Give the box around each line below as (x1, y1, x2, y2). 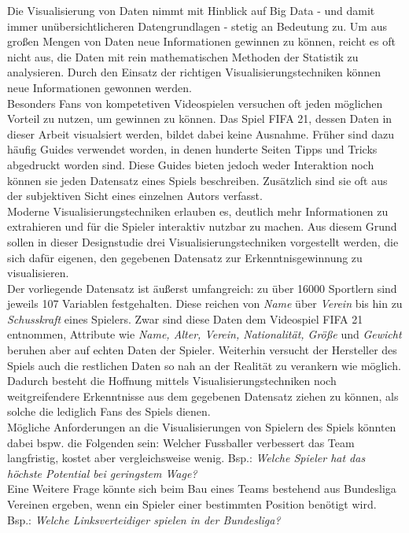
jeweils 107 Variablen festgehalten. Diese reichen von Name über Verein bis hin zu (7, 295, 403, 312)
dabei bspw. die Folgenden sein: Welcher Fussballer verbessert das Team (7, 434, 355, 450)
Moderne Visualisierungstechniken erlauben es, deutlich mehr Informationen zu (7, 202, 389, 219)
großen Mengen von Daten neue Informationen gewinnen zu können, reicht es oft (7, 33, 396, 50)
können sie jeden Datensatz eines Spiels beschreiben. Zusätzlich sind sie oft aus (7, 172, 388, 188)
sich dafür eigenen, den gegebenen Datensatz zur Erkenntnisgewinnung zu (7, 249, 363, 265)
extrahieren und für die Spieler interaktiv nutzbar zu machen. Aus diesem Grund (7, 218, 397, 235)
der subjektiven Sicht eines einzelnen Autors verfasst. (7, 187, 263, 204)
